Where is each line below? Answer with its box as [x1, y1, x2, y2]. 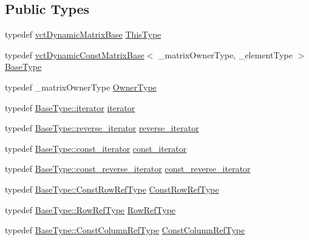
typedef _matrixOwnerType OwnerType [5, 80, 157, 93]
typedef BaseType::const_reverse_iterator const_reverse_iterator [5, 162, 251, 175]
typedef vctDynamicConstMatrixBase [5, 48, 144, 61]
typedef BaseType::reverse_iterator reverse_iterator [5, 122, 199, 134]
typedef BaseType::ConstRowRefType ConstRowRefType [5, 182, 219, 195]
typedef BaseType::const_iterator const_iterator [5, 142, 187, 154]
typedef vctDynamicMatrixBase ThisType [5, 28, 161, 41]
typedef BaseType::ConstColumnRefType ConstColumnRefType [5, 224, 245, 236]
